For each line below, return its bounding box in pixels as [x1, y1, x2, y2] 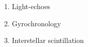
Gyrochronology [12, 18, 61, 28]
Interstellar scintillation [12, 35, 84, 45]
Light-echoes [12, 1, 50, 11]
